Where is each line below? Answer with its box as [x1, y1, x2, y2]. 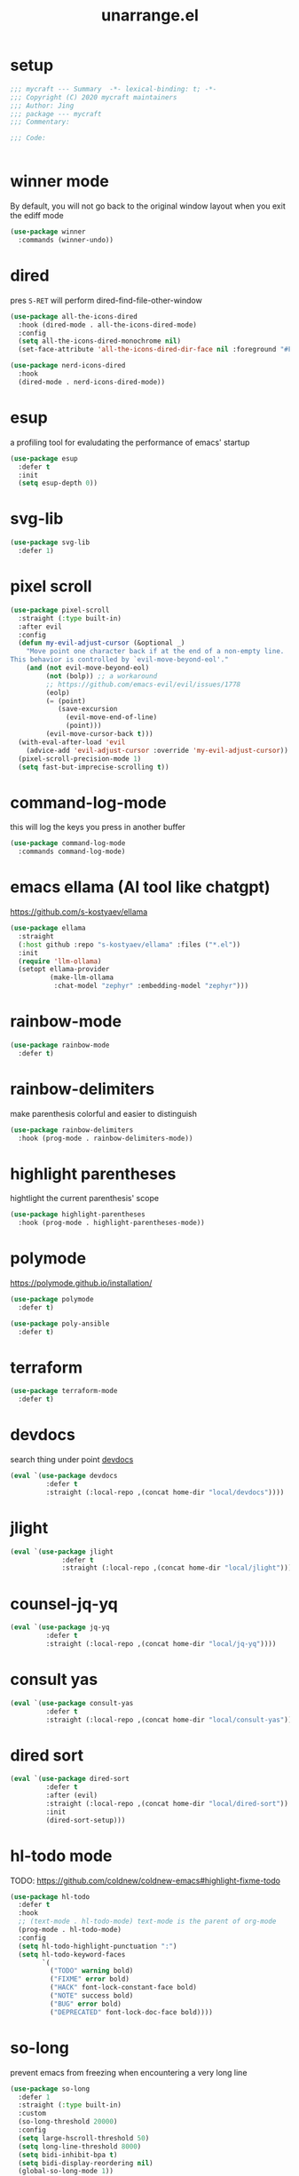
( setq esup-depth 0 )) [18, 479, 98, 488]
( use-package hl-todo [10, 1892, 90, 1901]
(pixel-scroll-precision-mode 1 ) [18, 754, 142, 764]
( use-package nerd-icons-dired [10, 361, 126, 370]
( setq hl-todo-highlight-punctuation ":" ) [18, 1942, 177, 1950]
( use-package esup [10, 454, 78, 463]
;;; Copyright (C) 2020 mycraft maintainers [10, 92, 177, 102]
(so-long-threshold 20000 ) [18, 2117, 118, 2126]
